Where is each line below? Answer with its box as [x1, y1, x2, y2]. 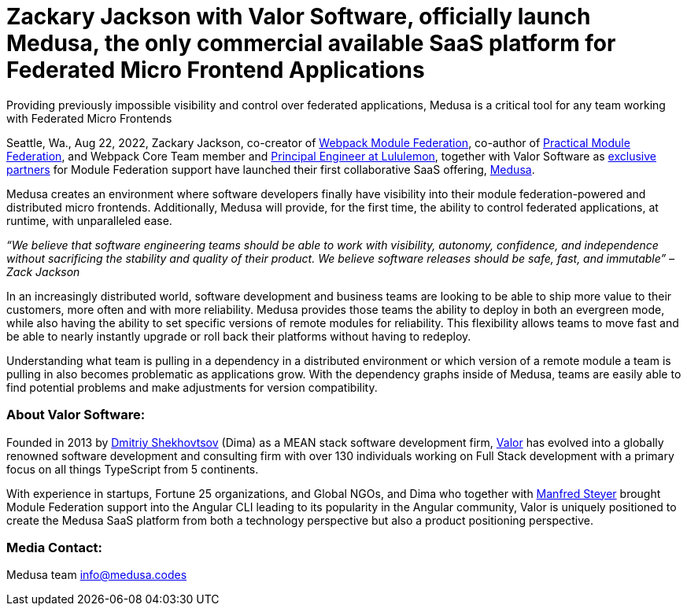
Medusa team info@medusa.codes [6, 568, 187, 582]
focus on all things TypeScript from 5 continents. [6, 462, 259, 476]
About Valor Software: [6, 407, 146, 423]
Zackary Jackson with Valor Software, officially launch [6, 3, 591, 30]
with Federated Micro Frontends [6, 111, 172, 125]
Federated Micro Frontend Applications [6, 57, 425, 83]
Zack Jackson [6, 264, 80, 278]
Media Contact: [6, 539, 103, 555]
